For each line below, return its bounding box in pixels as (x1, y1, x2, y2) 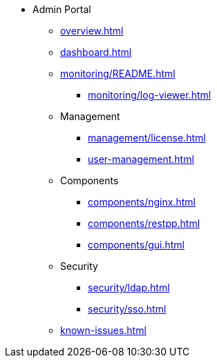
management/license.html (88, 132, 206, 144)
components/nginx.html (88, 196, 196, 208)
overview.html (60, 25, 124, 37)
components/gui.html (88, 239, 185, 251)
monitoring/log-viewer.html (88, 89, 211, 101)
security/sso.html (88, 303, 167, 315)
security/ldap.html (88, 282, 170, 293)
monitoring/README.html (60, 68, 176, 79)
